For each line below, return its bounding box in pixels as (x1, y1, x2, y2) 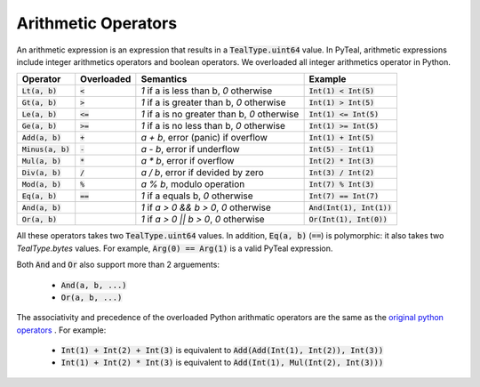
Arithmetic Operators (16, 13, 178, 33)
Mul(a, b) (21, 156, 62, 165)
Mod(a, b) (21, 179, 62, 189)
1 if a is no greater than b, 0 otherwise (140, 108, 300, 120)
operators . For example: (16, 325, 107, 335)
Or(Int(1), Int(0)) (308, 214, 388, 224)
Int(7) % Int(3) (308, 179, 375, 189)
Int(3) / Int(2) (308, 167, 375, 177)
